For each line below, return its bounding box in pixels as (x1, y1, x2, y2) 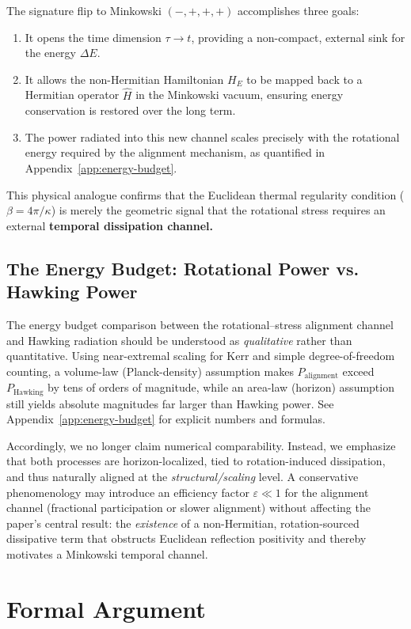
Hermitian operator (25, 86, 120, 103)
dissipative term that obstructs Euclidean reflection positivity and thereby (6, 530, 367, 547)
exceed (342, 362, 375, 379)
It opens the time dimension (25, 28, 162, 45)
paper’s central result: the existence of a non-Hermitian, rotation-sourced (6, 514, 360, 531)
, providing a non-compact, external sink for (191, 28, 405, 45)
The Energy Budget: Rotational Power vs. (6, 256, 360, 280)
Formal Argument (6, 592, 206, 624)
